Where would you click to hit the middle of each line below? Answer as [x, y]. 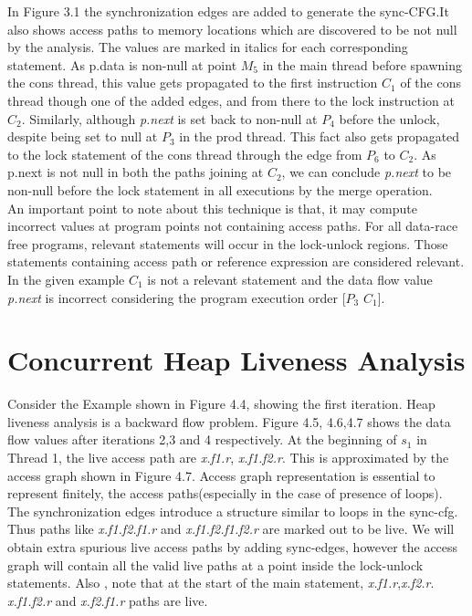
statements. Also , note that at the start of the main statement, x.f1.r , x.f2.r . [221, 583]
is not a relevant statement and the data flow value [290, 279]
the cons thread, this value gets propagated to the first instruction [193, 83]
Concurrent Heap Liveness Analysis [236, 360]
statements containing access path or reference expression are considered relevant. [236, 261]
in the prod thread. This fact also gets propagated [320, 136]
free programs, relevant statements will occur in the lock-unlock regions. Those [228, 243]
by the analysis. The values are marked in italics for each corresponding [208, 47]
